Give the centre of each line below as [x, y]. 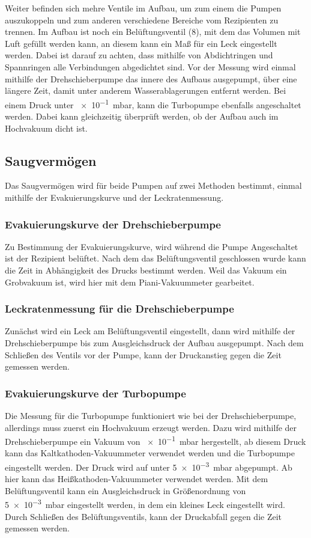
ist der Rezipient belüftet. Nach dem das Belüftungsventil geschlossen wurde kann [155, 258]
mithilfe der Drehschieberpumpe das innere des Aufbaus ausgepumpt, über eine [151, 78]
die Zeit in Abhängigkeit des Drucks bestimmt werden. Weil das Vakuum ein [146, 270]
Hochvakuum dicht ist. [46, 128]
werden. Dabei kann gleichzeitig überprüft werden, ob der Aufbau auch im [142, 116]
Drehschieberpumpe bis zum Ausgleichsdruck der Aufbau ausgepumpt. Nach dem [154, 342]
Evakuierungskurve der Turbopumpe [95, 393]
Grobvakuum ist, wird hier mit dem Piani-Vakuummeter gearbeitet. [130, 282]
